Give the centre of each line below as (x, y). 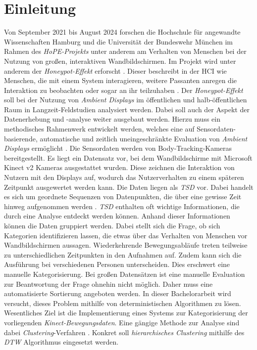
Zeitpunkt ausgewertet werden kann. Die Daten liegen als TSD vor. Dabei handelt (129, 187)
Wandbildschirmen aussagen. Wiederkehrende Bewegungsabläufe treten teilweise (126, 245)
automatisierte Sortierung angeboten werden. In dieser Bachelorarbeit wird (118, 293)
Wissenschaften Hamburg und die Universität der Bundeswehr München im (118, 41)
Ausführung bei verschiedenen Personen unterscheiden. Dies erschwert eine (117, 264)
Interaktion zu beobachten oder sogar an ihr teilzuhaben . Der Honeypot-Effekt (124, 90)
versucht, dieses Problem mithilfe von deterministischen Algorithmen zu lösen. (123, 303)
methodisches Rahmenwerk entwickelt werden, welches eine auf (99, 129)
